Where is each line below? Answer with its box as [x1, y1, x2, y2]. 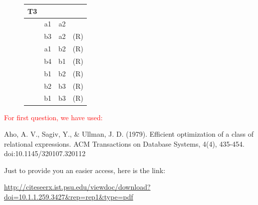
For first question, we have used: [4, 112, 103, 122]
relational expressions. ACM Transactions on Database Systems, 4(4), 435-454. [4, 138, 245, 149]
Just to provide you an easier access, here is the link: [4, 165, 166, 175]
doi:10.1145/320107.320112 [4, 148, 86, 159]
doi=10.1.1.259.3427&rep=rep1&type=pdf [4, 192, 133, 202]
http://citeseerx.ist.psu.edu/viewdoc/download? [4, 182, 151, 192]
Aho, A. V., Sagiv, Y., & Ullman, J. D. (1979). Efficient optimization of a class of [4, 129, 254, 139]
